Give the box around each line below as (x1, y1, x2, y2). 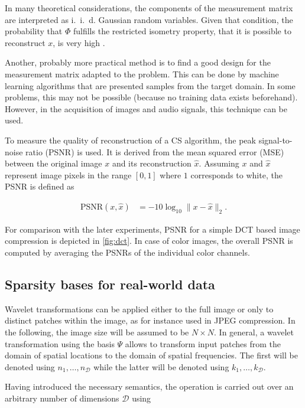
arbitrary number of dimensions (5, 391, 119, 404)
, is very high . (53, 36, 105, 48)
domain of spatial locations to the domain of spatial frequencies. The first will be (5, 349, 298, 361)
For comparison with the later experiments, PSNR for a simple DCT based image (5, 223, 300, 235)
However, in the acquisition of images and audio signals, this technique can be (5, 102, 287, 115)
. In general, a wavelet (214, 325, 294, 338)
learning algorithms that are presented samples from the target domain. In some (5, 79, 296, 92)
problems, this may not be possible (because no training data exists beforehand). (5, 91, 298, 103)
